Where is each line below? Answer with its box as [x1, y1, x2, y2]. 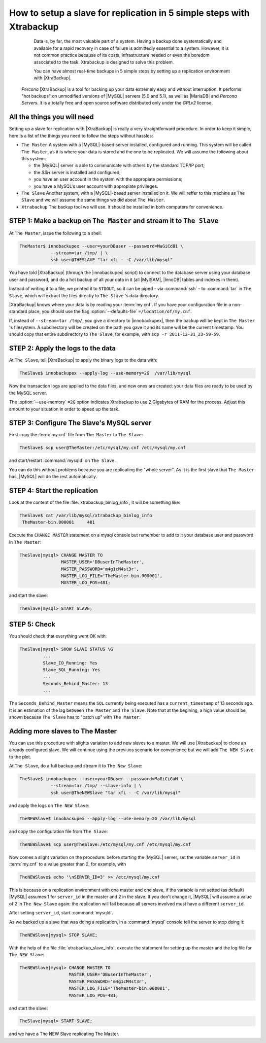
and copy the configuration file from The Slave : [9, 828, 108, 834]
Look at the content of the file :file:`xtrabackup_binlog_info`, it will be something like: [9, 499, 181, 505]
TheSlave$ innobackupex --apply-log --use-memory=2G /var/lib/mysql [19, 370, 191, 376]
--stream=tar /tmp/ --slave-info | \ [50, 783, 142, 789]
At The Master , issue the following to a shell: [9, 230, 102, 236]
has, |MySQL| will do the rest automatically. [9, 474, 97, 480]
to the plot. [9, 754, 32, 760]
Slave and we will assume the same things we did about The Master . [21, 197, 165, 203]
